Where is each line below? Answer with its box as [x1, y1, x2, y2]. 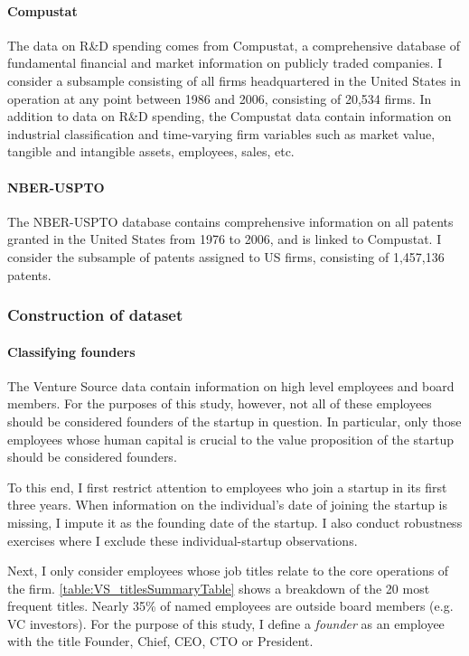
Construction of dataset [7, 304, 183, 326]
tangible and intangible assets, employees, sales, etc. [7, 142, 295, 161]
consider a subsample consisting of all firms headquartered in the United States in [7, 70, 461, 89]
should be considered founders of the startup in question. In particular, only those [7, 411, 462, 430]
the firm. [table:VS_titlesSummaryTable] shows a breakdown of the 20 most [7, 578, 430, 597]
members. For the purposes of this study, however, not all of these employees [7, 394, 432, 413]
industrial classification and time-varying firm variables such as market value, [7, 124, 436, 143]
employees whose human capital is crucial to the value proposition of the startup [7, 429, 454, 448]
